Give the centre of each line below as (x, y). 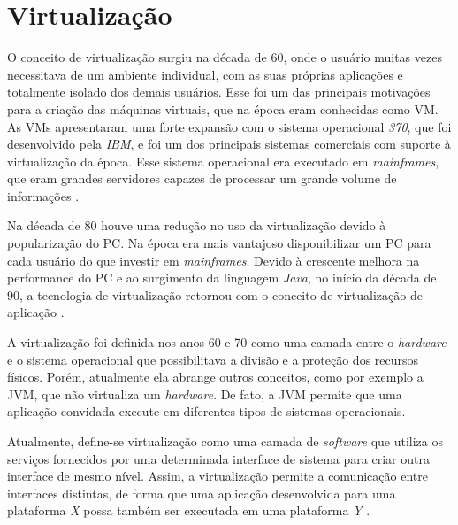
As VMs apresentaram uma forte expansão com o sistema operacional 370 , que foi (229, 126)
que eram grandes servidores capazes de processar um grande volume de (202, 178)
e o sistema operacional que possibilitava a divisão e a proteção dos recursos (213, 359)
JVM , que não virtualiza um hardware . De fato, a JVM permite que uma (205, 394)
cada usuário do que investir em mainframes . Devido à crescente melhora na (214, 260)
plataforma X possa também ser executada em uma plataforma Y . (189, 510)
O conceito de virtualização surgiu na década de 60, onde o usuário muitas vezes (225, 57)
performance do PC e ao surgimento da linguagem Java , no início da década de (222, 278)
